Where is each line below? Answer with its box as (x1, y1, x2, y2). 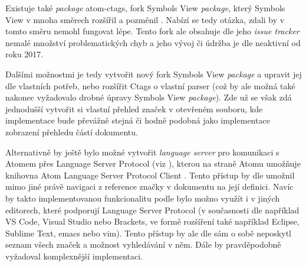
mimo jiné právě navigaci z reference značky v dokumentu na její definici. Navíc (5, 180, 294, 193)
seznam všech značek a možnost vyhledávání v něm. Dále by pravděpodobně (5, 238, 281, 251)
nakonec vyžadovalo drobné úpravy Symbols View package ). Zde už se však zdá (5, 91, 292, 103)
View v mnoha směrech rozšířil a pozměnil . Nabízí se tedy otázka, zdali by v (5, 13, 285, 25)
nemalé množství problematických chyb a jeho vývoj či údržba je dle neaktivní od (5, 36, 301, 48)
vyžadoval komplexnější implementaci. (5, 249, 143, 262)
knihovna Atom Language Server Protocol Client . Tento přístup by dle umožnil (5, 168, 295, 181)
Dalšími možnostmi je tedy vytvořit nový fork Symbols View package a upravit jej (5, 67, 302, 80)
